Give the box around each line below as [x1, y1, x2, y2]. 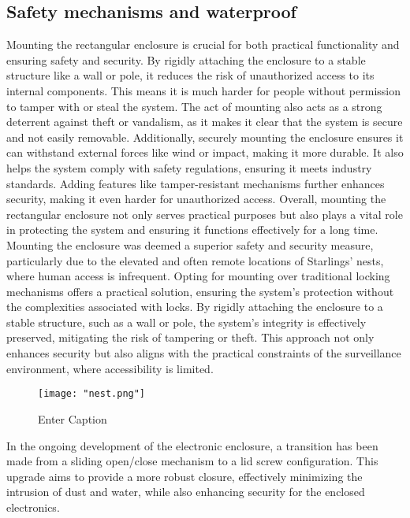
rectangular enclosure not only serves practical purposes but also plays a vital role [6, 205, 403, 222]
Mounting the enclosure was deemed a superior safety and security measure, [6, 236, 374, 253]
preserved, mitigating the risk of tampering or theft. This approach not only [6, 329, 375, 346]
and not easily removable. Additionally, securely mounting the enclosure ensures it [6, 128, 404, 145]
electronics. [6, 498, 60, 515]
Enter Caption [38, 410, 107, 427]
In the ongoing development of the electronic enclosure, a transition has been [6, 437, 378, 453]
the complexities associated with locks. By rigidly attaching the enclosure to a [6, 298, 383, 315]
